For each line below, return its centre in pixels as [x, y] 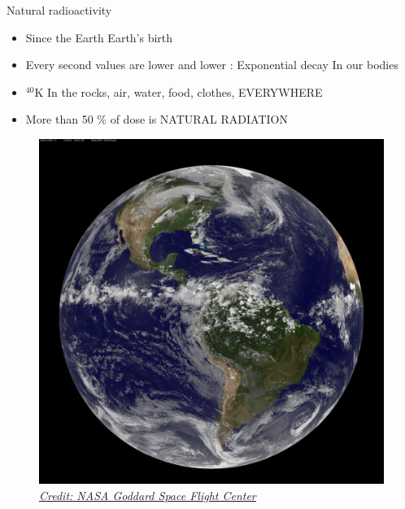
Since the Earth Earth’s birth [99, 37]
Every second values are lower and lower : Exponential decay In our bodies [212, 65]
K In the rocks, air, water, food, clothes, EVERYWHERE [179, 91]
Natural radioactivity [59, 10]
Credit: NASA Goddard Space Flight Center [148, 495]
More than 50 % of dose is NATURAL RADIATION [157, 119]
